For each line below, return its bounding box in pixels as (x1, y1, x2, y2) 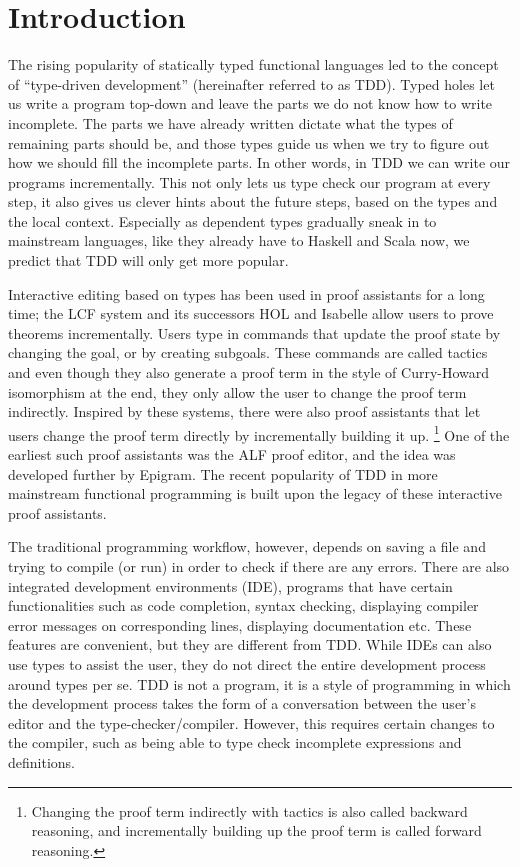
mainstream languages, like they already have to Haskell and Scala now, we (8, 230, 470, 251)
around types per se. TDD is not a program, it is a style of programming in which (8, 673, 511, 694)
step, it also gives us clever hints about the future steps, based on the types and (8, 191, 498, 212)
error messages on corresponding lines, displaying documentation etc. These (8, 614, 472, 635)
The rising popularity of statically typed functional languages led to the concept (8, 54, 499, 75)
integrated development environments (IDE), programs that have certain (8, 575, 453, 596)
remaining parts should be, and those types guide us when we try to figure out (8, 132, 490, 153)
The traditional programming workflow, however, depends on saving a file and (8, 536, 486, 557)
